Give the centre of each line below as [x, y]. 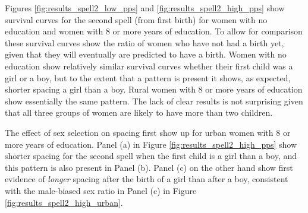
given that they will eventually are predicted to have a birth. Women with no [146, 54]
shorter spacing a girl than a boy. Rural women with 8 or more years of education [154, 89]
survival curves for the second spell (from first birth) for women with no [136, 19]
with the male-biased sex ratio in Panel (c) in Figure [101, 190]
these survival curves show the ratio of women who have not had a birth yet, [144, 42]
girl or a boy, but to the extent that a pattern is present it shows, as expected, [148, 77]
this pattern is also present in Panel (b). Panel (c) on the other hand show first [149, 167]
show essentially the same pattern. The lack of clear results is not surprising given [154, 101]
